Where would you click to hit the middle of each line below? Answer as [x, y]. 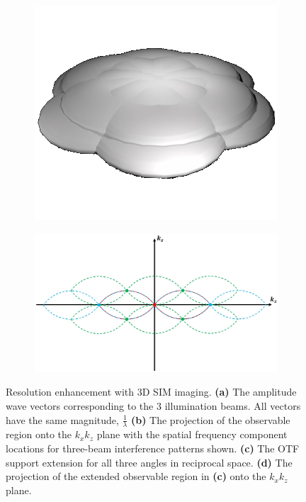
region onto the [39, 434]
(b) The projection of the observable [210, 419]
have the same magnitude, [62, 419]
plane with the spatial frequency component [192, 434]
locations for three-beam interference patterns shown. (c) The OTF [153, 448]
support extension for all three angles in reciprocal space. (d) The [149, 462]
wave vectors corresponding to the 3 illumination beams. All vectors [153, 405]
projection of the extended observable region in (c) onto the [136, 476]
